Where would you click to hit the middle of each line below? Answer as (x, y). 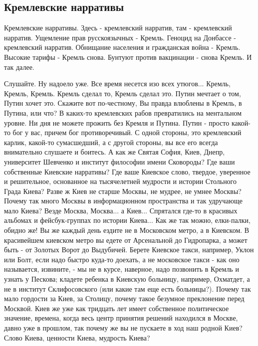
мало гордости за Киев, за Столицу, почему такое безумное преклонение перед (124, 298)
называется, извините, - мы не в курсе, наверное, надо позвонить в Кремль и (122, 269)
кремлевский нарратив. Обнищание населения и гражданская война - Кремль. (122, 47)
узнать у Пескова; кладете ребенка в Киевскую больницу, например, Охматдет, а (127, 279)
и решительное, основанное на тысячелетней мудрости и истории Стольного (121, 181)
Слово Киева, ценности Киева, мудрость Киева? (77, 337)
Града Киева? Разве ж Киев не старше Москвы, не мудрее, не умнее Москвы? (123, 191)
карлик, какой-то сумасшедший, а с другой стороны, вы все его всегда (111, 142)
